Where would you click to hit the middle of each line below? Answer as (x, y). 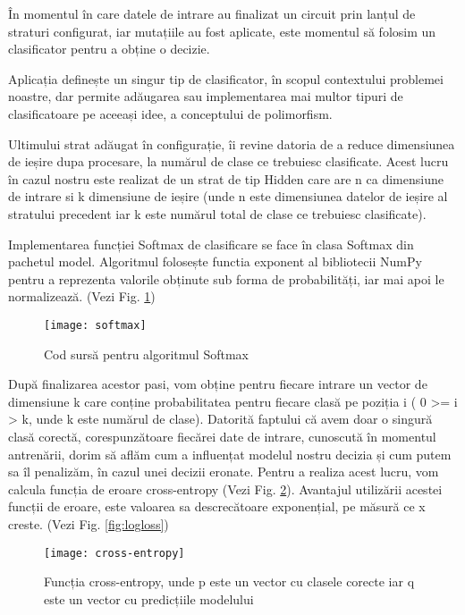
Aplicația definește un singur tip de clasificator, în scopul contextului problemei (226, 78)
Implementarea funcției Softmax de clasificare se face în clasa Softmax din (211, 244)
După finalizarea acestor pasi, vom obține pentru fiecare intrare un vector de (218, 384)
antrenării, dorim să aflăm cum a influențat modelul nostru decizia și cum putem (230, 454)
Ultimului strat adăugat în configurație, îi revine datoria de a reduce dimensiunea (232, 143)
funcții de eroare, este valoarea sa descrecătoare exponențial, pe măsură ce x (217, 506)
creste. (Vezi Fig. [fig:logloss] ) (89, 523)
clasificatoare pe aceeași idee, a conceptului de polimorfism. (170, 113)
